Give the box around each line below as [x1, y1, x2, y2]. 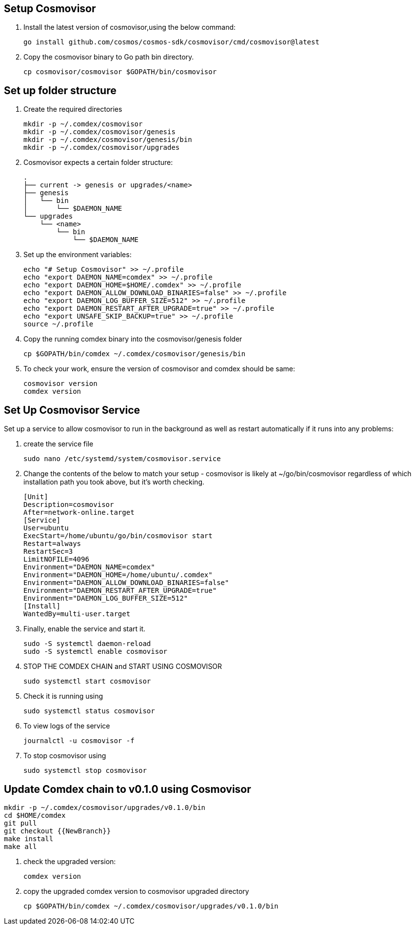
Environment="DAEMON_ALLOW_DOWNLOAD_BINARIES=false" [23, 579, 229, 587]
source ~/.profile [23, 320, 94, 328]
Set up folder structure [4, 84, 117, 97]
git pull [4, 819, 37, 827]
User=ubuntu [23, 524, 69, 532]
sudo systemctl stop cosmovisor [23, 767, 147, 775]
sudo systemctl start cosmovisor [23, 677, 151, 686]
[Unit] [23, 493, 48, 501]
